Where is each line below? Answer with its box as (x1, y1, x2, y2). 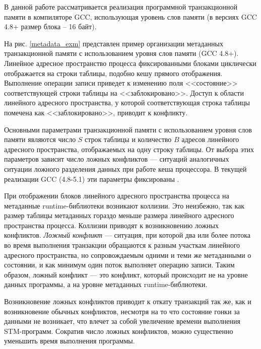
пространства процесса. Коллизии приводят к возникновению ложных (4, 220, 219, 230)
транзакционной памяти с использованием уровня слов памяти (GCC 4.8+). (4, 48, 239, 58)
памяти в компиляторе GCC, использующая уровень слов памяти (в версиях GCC (4, 11, 257, 22)
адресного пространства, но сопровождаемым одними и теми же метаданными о (4, 249, 251, 260)
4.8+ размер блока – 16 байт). (4, 21, 97, 32)
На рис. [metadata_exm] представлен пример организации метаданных (4, 38, 224, 48)
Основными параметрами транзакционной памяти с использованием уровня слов (4, 124, 252, 134)
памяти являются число (4, 134, 76, 145)
